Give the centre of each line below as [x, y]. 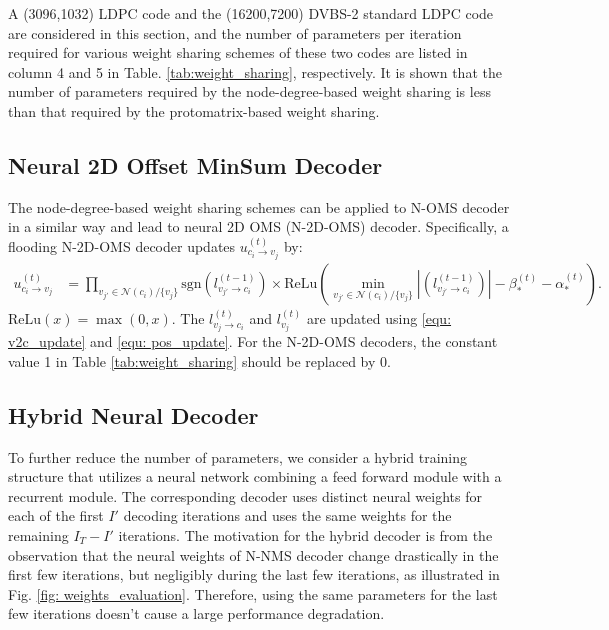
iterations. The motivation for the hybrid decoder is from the [305, 534]
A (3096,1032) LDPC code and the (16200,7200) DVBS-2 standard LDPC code [251, 13]
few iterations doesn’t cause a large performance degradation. [196, 613]
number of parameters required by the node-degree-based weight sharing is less [249, 91]
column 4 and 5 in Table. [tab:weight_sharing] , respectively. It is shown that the [255, 71]
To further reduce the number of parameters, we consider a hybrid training [238, 456]
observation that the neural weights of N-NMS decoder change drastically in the [253, 554]
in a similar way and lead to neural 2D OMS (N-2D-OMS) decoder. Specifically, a [258, 226]
